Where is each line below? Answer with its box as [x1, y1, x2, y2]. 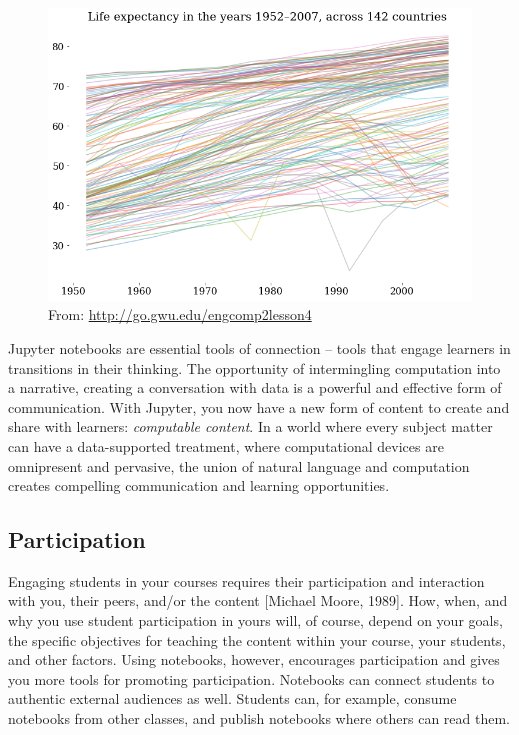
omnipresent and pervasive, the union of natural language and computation [8, 455, 470, 476]
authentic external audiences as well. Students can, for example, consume [8, 688, 457, 709]
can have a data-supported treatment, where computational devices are [8, 435, 444, 456]
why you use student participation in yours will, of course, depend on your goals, [8, 610, 503, 631]
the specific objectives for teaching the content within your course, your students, [8, 629, 506, 650]
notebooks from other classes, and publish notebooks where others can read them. [8, 708, 511, 729]
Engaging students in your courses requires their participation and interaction [8, 570, 485, 591]
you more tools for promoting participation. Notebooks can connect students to [8, 668, 495, 689]
